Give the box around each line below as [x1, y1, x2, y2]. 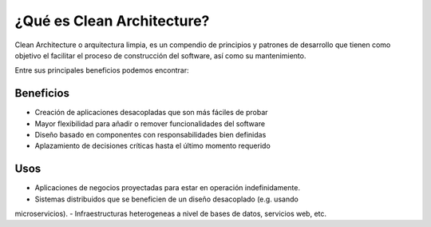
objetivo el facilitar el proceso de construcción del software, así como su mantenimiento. [14, 50, 306, 60]
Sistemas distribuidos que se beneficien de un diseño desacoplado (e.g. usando [34, 194, 299, 204]
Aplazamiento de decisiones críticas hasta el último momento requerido [34, 141, 271, 151]
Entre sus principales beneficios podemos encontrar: [14, 66, 189, 75]
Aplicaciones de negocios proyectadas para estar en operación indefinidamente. [34, 183, 301, 193]
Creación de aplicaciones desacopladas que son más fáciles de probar [34, 108, 268, 117]
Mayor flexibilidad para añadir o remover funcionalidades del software [34, 118, 266, 128]
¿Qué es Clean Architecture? [14, 12, 210, 30]
